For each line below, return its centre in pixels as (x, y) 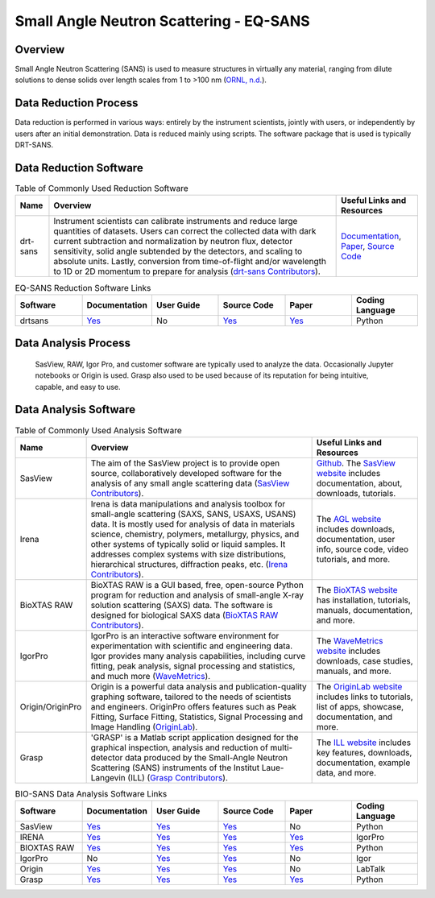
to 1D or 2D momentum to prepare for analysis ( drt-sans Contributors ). (187, 271)
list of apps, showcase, (360, 706)
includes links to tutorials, (365, 697)
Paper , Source (368, 246)
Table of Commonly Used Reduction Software (101, 188)
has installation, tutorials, (363, 600)
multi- (282, 747)
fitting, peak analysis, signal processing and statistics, (193, 666)
